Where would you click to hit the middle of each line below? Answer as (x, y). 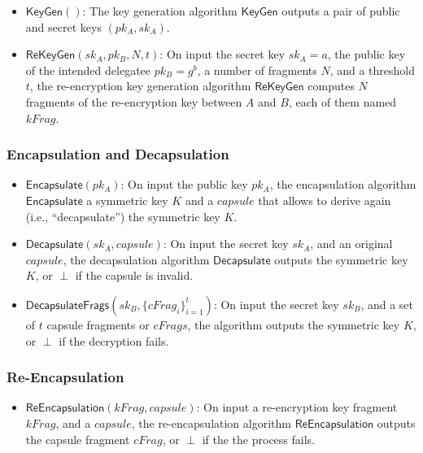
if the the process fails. (258, 439)
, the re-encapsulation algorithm (211, 423)
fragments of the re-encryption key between (134, 101)
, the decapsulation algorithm (136, 259)
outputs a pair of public (341, 11)
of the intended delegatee (88, 70)
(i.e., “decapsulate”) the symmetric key (123, 216)
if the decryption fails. (114, 340)
